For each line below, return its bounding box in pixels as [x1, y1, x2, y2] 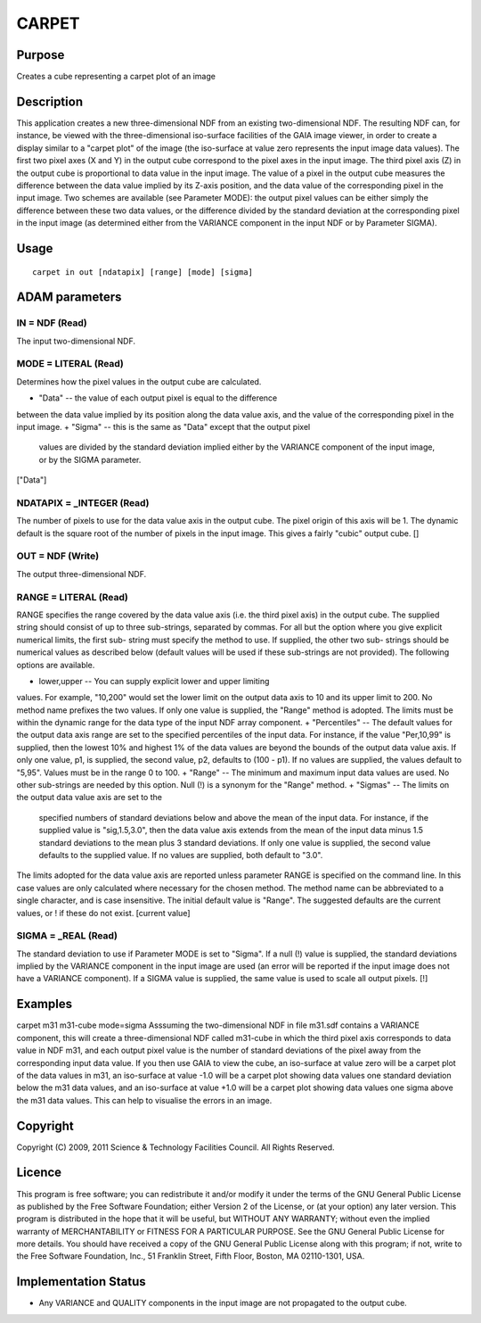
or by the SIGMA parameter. [38, 454, 142, 465]
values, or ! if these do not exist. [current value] [16, 907, 191, 918]
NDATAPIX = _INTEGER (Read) [16, 496, 150, 509]
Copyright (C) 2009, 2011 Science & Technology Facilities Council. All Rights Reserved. [16, 1142, 335, 1153]
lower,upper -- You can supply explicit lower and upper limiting [38, 675, 270, 686]
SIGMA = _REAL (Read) [16, 930, 118, 942]
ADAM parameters [16, 290, 122, 305]
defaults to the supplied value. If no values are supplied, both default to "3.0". [38, 849, 323, 860]
